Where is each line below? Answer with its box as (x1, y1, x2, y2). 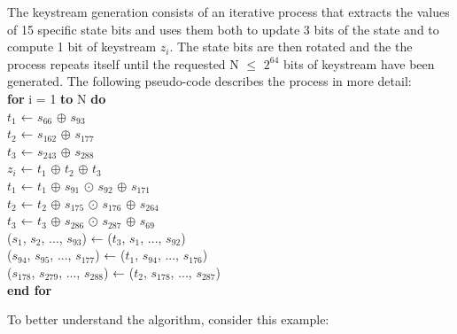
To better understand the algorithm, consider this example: (7, 310, 329, 329)
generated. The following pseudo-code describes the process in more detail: (7, 72, 412, 90)
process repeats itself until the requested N (7, 54, 239, 73)
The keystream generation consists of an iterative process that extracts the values (7, 3, 450, 20)
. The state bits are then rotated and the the (169, 37, 413, 56)
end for (7, 280, 52, 299)
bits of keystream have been (283, 54, 435, 73)
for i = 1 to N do (7, 89, 106, 107)
